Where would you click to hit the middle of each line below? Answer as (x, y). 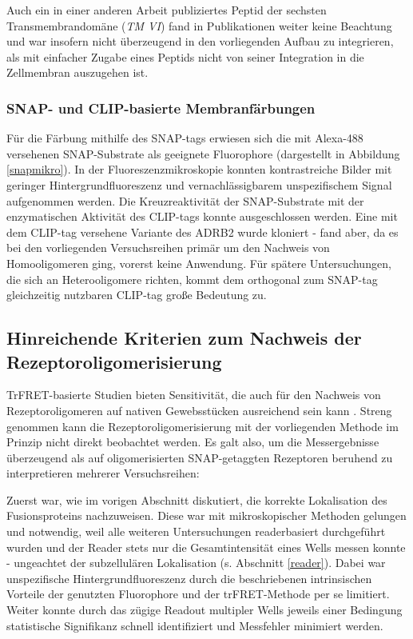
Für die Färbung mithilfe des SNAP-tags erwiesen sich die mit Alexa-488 (185, 138)
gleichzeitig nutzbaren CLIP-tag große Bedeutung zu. (137, 295)
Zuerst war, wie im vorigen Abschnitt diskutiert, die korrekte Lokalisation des (197, 499)
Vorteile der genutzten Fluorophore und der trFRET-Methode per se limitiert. (198, 594)
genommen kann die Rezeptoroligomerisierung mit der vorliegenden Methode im (203, 426)
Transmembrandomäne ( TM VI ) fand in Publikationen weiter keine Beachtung (199, 25)
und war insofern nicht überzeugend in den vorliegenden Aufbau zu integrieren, (200, 41)
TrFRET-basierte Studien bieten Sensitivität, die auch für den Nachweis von (194, 395)
